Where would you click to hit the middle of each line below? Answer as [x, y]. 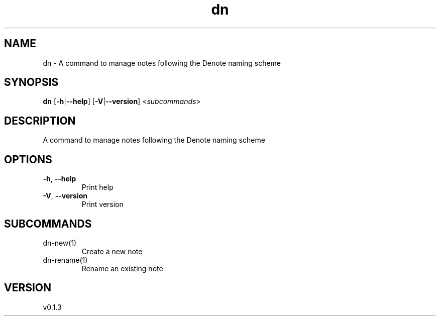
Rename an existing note [122, 268]
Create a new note [112, 251]
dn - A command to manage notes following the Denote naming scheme [162, 63]
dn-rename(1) [65, 260]
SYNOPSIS [31, 82]
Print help [97, 187]
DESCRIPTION [40, 121]
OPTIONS [28, 159]
